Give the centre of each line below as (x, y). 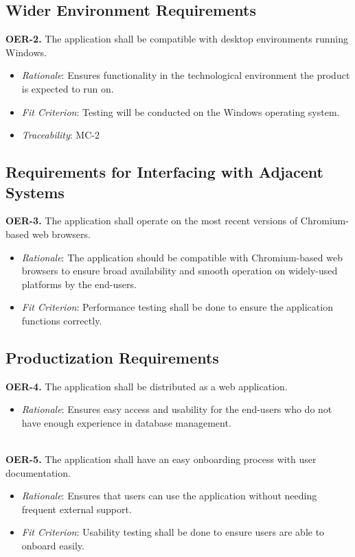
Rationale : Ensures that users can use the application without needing (169, 496)
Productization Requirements (112, 357)
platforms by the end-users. (79, 284)
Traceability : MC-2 (60, 135)
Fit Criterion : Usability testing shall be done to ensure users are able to (173, 532)
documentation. (38, 472)
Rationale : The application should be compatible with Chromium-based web (182, 257)
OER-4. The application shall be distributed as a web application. (147, 386)
